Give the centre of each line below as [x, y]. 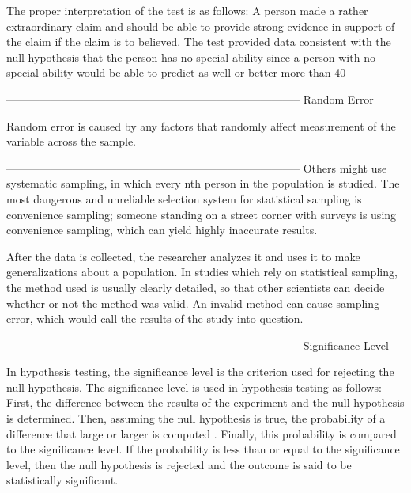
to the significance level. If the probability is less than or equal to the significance [203, 449]
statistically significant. [62, 480]
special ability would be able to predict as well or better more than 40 [176, 72]
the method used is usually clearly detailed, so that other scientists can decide [196, 287]
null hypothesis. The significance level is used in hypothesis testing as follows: [194, 387]
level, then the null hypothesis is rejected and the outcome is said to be [179, 464]
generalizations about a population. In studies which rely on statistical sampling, [202, 272]
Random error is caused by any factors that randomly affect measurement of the [201, 125]
